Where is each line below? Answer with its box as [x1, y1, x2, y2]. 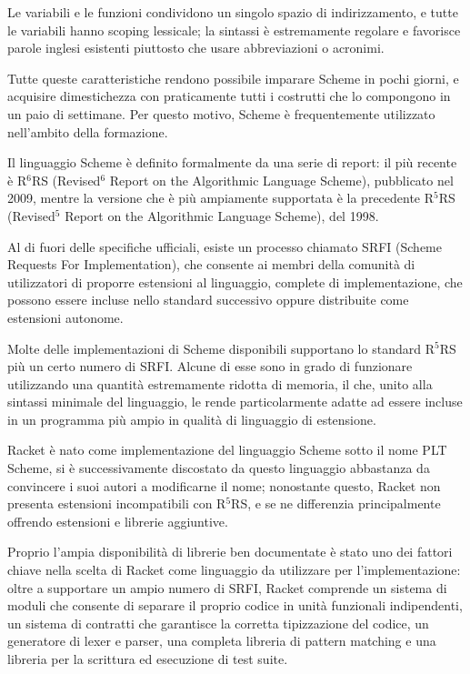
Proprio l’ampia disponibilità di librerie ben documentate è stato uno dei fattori [7, 542, 453, 561]
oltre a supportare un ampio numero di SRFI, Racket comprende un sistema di [7, 578, 447, 597]
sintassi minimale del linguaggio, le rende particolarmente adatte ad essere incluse [7, 392, 463, 411]
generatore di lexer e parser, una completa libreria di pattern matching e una [7, 631, 436, 650]
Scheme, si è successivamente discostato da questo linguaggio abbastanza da [7, 458, 430, 478]
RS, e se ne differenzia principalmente [231, 494, 441, 513]
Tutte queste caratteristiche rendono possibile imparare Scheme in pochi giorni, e [7, 68, 459, 87]
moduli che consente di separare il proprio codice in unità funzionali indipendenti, [7, 596, 463, 615]
